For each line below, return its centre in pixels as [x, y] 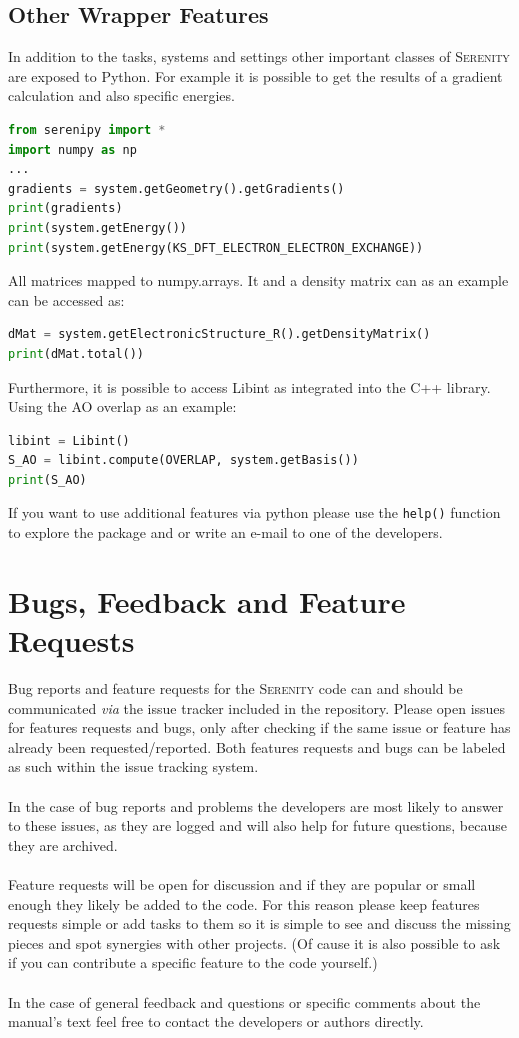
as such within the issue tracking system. [133, 766]
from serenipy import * [87, 129]
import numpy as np [72, 149]
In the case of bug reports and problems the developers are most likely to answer [256, 805]
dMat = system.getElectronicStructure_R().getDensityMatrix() [219, 334]
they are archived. [63, 844]
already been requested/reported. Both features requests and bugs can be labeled [257, 746]
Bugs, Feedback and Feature [207, 600]
